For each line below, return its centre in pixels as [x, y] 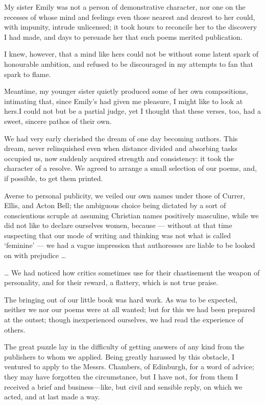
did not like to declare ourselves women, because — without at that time [118, 225]
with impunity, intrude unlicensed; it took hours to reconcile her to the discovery [131, 27]
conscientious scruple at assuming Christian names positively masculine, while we [131, 215]
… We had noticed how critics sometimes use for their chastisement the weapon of [132, 272]
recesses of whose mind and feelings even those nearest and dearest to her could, [130, 17]
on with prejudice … [35, 255]
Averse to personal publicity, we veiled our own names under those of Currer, [125, 195]
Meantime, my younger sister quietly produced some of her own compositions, [126, 91]
